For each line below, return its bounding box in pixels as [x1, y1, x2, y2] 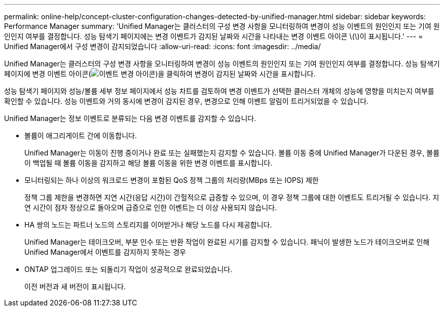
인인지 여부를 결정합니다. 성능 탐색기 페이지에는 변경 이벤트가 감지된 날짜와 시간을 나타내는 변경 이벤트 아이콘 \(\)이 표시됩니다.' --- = [4, 32, 423, 41]
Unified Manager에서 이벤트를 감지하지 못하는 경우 [24, 248, 186, 256]
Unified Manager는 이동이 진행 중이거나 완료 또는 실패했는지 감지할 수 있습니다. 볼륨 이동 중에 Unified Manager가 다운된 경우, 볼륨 [24, 148, 440, 157]
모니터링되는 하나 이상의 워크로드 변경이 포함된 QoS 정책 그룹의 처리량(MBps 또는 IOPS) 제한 [24, 176, 319, 184]
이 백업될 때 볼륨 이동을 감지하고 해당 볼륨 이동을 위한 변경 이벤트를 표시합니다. [24, 159, 273, 167]
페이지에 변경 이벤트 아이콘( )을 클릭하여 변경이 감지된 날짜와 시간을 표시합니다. [4, 69, 316, 78]
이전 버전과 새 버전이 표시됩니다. [24, 282, 126, 291]
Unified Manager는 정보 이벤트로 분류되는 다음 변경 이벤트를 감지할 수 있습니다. [4, 114, 256, 123]
